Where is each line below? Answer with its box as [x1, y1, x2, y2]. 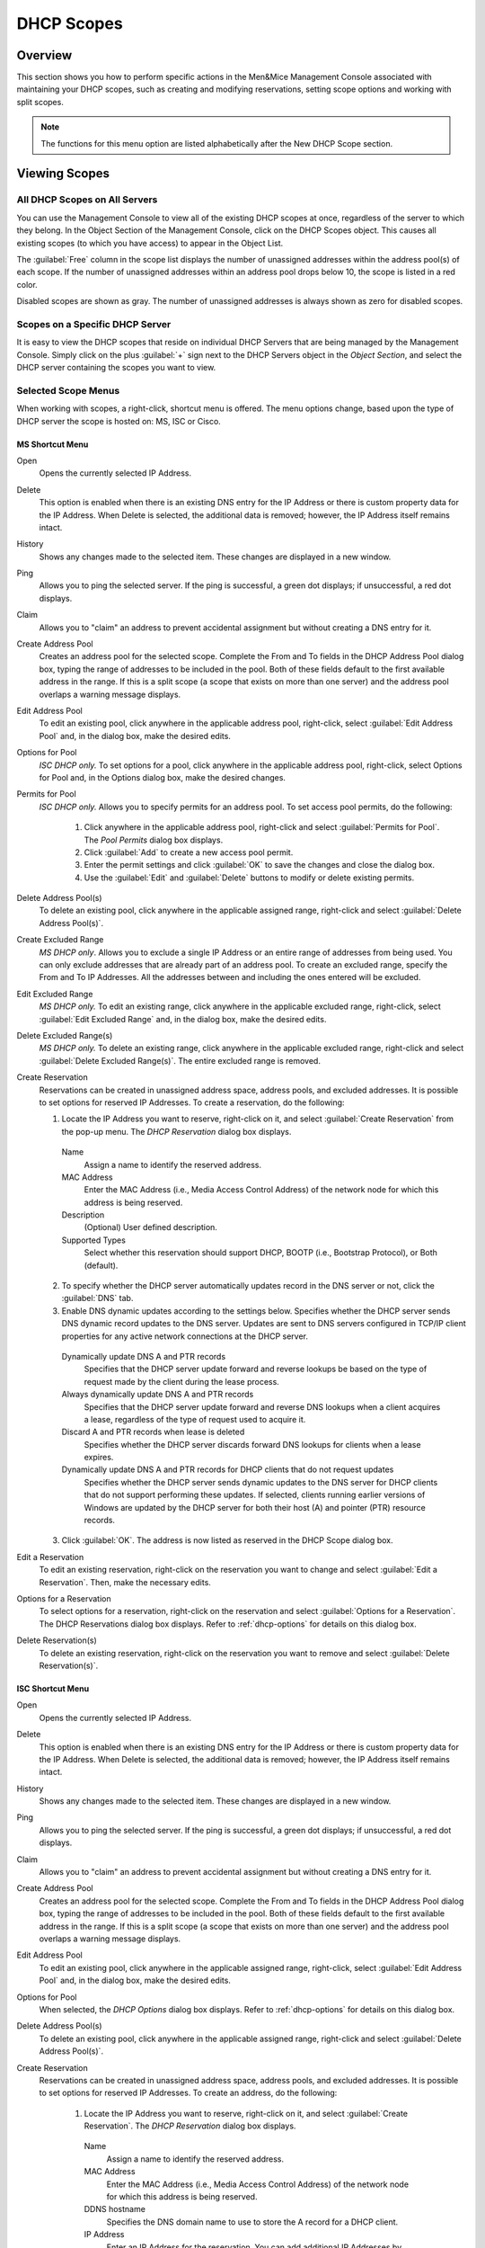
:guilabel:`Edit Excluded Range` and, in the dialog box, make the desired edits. [39, 1013, 327, 1024]
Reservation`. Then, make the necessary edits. [39, 1576, 211, 1587]
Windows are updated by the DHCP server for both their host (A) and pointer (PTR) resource [84, 1502, 426, 1512]
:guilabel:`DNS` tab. [61, 1293, 134, 1304]
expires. [84, 1452, 114, 1463]
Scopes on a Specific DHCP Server [16, 317, 172, 330]
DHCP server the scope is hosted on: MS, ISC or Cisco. [16, 415, 222, 426]
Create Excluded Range [16, 934, 104, 945]
